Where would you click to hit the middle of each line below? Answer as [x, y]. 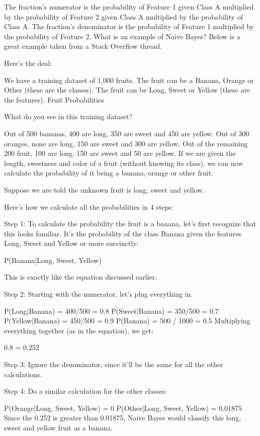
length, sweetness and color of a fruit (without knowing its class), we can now [124, 163]
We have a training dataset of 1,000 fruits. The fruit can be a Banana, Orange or [129, 80]
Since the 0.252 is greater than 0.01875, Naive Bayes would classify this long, [123, 418]
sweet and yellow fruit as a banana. [59, 427]
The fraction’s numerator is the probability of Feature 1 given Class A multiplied [129, 7]
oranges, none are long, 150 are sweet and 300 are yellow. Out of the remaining [126, 143]
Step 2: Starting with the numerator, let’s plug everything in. [99, 294]
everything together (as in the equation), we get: [79, 330]
